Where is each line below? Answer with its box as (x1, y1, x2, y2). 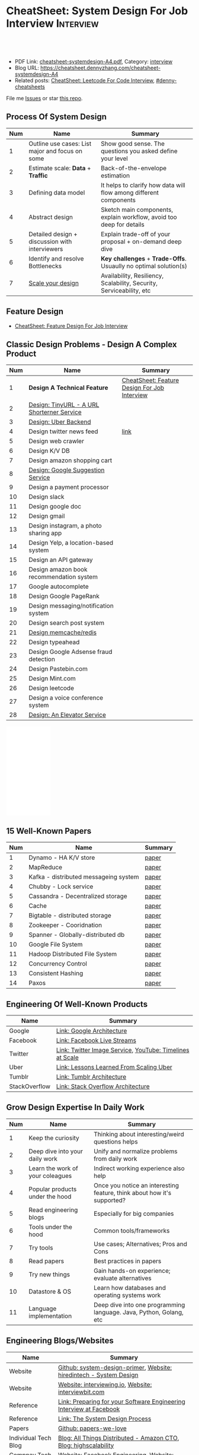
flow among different (100, 188, 159, 196)
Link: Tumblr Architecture (56, 1073, 127, 1081)
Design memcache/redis (28, 628, 97, 637)
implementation (28, 1311, 72, 1320)
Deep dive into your (28, 1147, 84, 1155)
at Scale (56, 1053, 79, 1062)
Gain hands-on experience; (94, 1266, 171, 1275)
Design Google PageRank (28, 592, 99, 601)
